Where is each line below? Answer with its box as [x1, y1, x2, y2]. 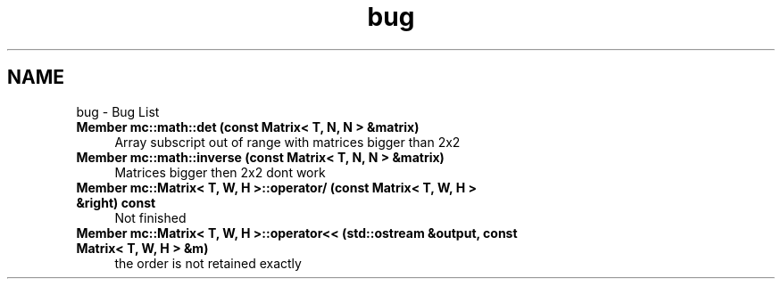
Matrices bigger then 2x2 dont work [114, 164, 326, 180]
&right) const [76, 194, 156, 210]
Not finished [114, 209, 187, 225]
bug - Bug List [76, 103, 160, 119]
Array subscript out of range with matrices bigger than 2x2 [114, 134, 461, 150]
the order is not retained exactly [114, 255, 302, 271]
